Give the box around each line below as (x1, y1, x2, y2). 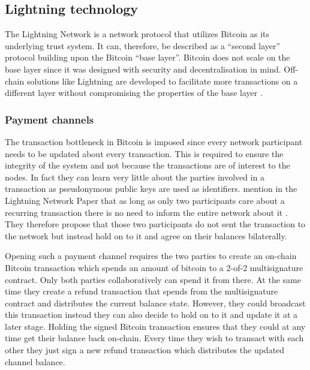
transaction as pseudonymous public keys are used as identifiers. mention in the (5, 182, 297, 195)
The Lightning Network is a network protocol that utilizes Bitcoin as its (5, 28, 270, 40)
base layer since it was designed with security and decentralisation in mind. (5, 62, 281, 75)
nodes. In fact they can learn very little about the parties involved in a (5, 170, 265, 183)
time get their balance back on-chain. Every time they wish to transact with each (5, 332, 304, 344)
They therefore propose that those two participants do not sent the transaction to (5, 218, 306, 230)
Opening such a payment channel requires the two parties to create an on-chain (5, 249, 297, 262)
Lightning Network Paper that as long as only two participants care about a (5, 194, 285, 206)
